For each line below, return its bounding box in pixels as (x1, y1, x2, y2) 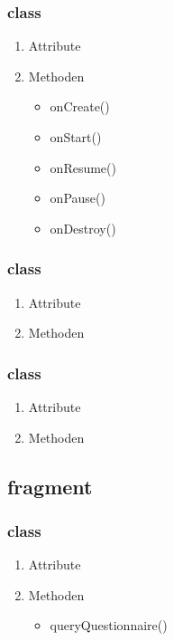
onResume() (50, 158, 116, 177)
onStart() (50, 128, 102, 146)
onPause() (50, 188, 105, 207)
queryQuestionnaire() (50, 616, 168, 635)
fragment (7, 472, 93, 500)
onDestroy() (50, 218, 116, 237)
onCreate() (50, 97, 110, 116)
